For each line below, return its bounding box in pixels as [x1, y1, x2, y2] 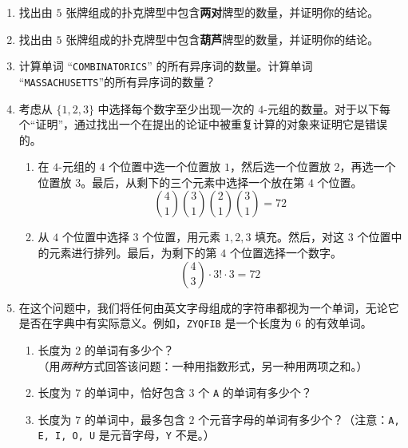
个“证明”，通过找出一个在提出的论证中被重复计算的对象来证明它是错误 [18, 116, 388, 133]
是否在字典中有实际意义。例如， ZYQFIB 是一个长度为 [18, 315, 292, 331]
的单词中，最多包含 [84, 410, 185, 427]
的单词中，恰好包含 [84, 384, 185, 401]
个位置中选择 [61, 228, 129, 245]
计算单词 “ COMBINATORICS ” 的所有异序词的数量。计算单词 [18, 57, 313, 74]
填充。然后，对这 [255, 228, 345, 245]
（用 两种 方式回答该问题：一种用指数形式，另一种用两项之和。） [38, 357, 368, 374]
